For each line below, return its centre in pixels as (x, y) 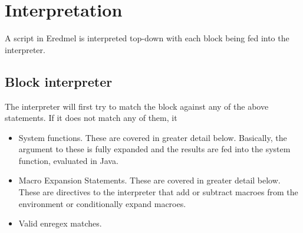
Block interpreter (59, 81)
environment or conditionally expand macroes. (102, 203)
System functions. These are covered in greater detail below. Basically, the (153, 137)
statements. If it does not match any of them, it (91, 118)
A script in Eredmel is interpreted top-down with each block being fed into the (147, 38)
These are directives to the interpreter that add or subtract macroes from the (158, 192)
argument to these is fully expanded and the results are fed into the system (154, 149)
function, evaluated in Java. (68, 160)
